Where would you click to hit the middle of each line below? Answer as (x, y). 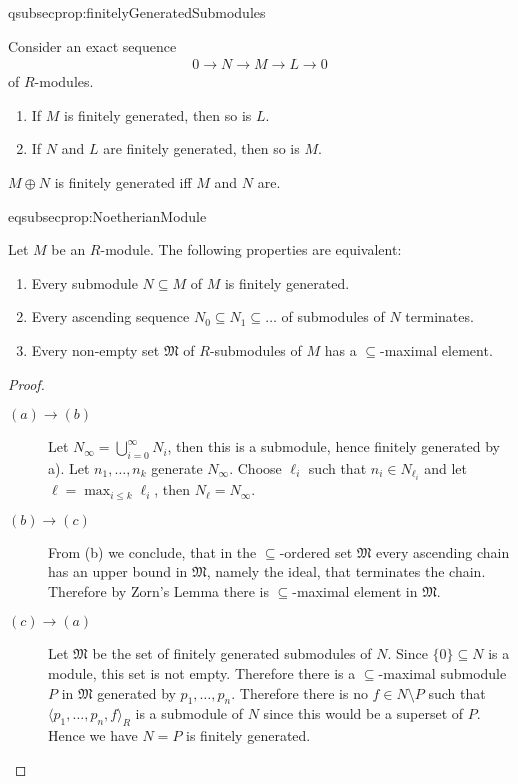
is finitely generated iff (123, 182)
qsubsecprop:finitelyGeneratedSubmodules (137, 12)
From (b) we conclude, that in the (152, 551)
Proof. (26, 383)
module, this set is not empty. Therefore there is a (202, 673)
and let (445, 467)
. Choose (255, 467)
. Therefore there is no (299, 692)
